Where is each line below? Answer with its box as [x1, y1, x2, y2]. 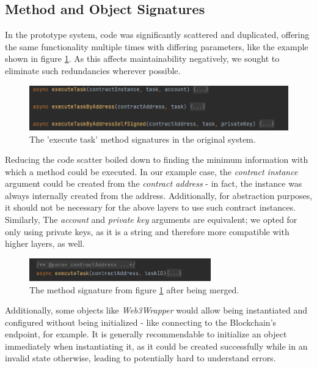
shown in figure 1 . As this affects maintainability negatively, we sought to [5, 52, 280, 65]
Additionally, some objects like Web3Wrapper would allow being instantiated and [5, 304, 308, 317]
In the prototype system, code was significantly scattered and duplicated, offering [5, 28, 310, 41]
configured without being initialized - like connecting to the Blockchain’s [5, 315, 277, 328]
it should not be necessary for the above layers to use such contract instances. [5, 201, 296, 214]
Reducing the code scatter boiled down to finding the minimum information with [5, 153, 308, 166]
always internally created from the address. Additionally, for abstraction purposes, [5, 189, 313, 201]
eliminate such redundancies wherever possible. [5, 64, 181, 77]
